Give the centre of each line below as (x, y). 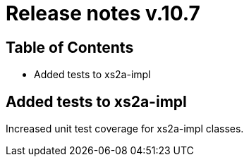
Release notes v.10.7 (103, 13)
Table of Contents (70, 47)
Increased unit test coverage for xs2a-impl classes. (125, 129)
